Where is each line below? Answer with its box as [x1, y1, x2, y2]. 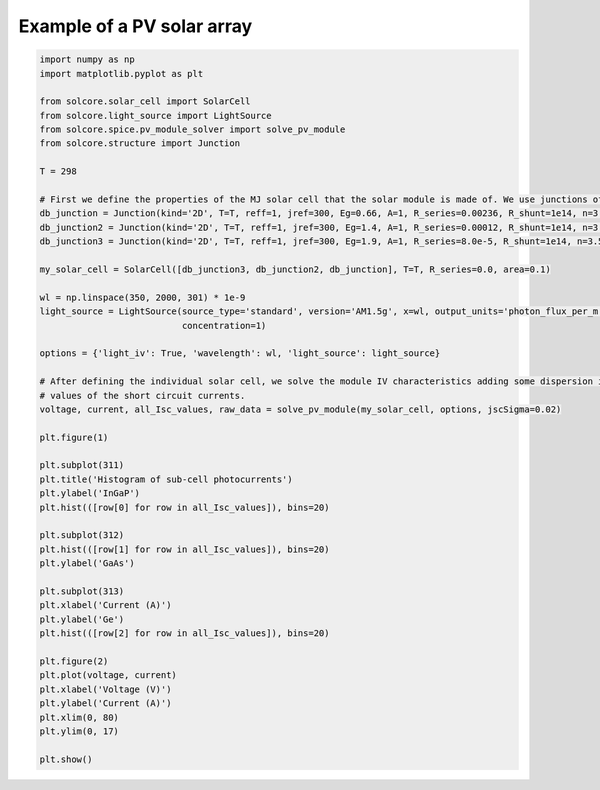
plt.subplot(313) [39, 585, 125, 597]
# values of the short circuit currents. [39, 390, 246, 401]
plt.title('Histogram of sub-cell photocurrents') [39, 473, 294, 485]
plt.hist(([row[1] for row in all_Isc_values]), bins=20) [39, 543, 330, 555]
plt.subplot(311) [39, 460, 125, 471]
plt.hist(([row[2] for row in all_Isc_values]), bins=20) [39, 628, 330, 639]
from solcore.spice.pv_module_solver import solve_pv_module [39, 124, 346, 135]
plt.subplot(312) [39, 530, 125, 541]
